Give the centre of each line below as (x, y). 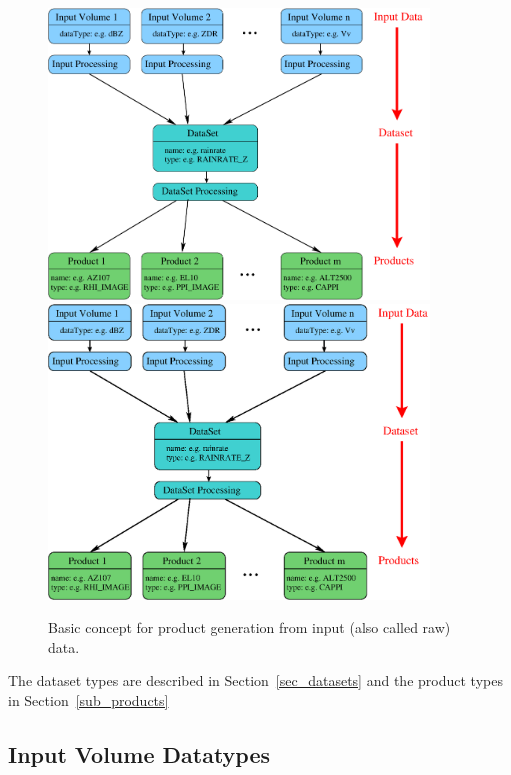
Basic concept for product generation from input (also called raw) (249, 627)
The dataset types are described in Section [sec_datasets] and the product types (255, 680)
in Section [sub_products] (88, 700)
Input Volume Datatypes (139, 754)
